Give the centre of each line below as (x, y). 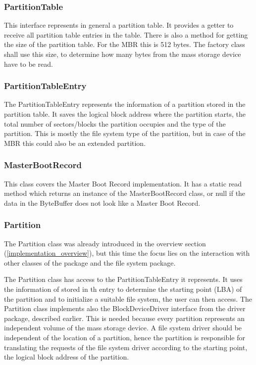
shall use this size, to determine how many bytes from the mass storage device (123, 54)
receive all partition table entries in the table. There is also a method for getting (126, 34)
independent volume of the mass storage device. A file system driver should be (123, 328)
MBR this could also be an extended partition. (75, 143)
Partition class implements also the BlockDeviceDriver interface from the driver (125, 308)
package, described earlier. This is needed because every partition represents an (125, 318)
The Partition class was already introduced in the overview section (105, 243)
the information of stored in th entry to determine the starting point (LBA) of (123, 289)
